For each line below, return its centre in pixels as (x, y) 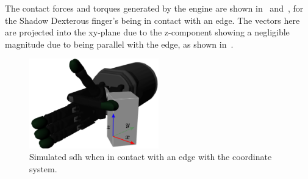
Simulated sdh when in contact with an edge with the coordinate (151, 157)
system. (43, 168)
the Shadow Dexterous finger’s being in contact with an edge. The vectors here (152, 20)
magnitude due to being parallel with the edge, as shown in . (119, 44)
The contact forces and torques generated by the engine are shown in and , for (154, 8)
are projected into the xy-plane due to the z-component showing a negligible (147, 32)
